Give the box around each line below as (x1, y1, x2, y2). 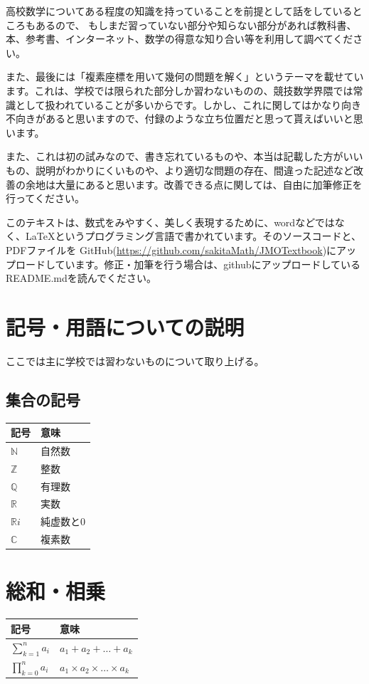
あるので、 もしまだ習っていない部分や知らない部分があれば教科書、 (35, 17, 357, 32)
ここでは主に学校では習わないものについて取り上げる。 (6, 353, 264, 368)
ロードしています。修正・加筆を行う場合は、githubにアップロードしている (15, 256, 361, 271)
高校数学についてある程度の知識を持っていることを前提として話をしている (6, 4, 353, 18)
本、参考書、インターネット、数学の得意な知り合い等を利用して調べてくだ (6, 31, 353, 46)
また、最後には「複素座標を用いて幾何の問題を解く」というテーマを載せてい (6, 69, 364, 84)
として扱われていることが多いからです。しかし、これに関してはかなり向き (15, 97, 361, 112)
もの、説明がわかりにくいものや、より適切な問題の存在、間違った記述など (6, 162, 354, 177)
